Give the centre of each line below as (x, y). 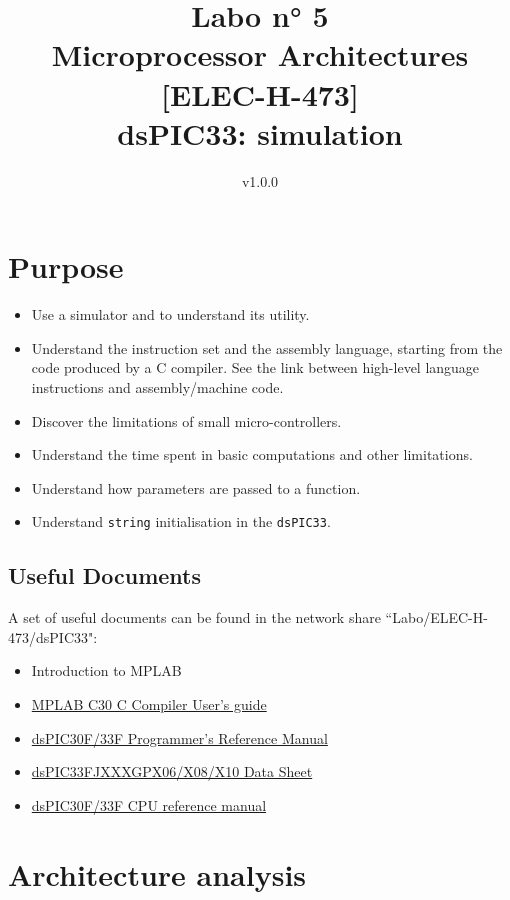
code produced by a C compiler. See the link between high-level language (255, 367)
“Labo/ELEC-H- (436, 617)
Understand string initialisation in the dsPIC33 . (181, 521)
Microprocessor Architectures (260, 54)
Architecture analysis (157, 873)
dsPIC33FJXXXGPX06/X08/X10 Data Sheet (172, 771)
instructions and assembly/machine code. (157, 387)
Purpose (66, 266)
